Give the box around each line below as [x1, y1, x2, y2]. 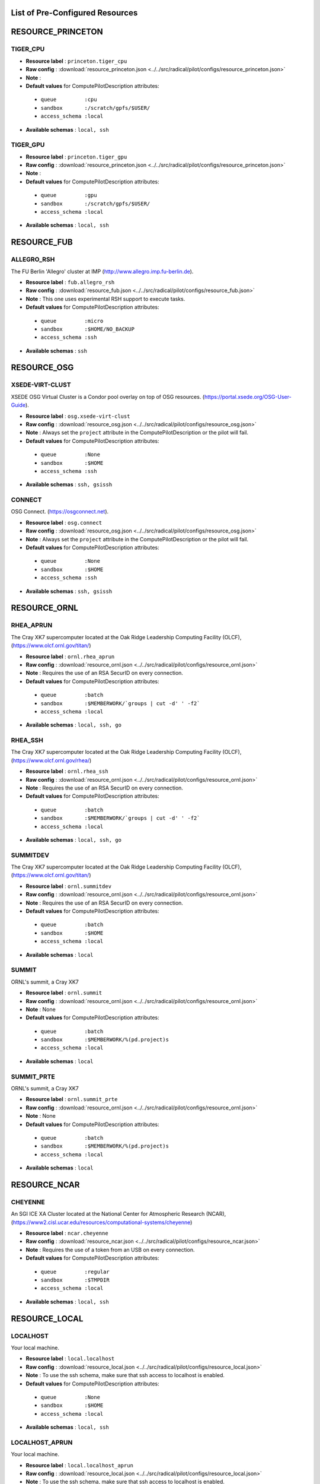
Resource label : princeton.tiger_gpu [25, 153, 127, 160]
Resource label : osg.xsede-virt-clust [25, 413, 130, 420]
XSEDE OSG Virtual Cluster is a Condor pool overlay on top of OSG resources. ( [11, 393, 204, 400]
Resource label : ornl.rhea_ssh [25, 768, 109, 775]
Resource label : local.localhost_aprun [25, 1461, 133, 1469]
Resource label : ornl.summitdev [25, 882, 112, 890]
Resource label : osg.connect [25, 519, 103, 526]
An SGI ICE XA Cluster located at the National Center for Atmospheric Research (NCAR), [11, 1210, 226, 1217]
